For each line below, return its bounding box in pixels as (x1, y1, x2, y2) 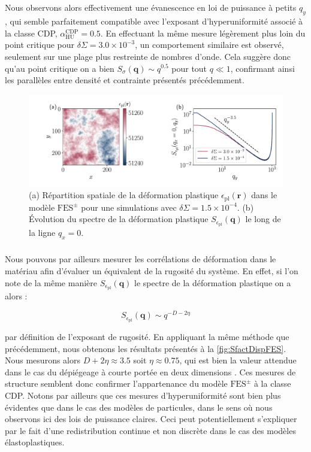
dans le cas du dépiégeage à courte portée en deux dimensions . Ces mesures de (5, 365, 296, 378)
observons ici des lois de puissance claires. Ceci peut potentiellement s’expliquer (5, 412, 297, 425)
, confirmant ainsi (230, 62, 295, 74)
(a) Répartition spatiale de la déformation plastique (29, 189, 219, 201)
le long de (245, 213, 281, 225)
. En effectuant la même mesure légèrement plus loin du (100, 26, 306, 39)
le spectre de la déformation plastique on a (134, 276, 291, 289)
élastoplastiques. (5, 436, 65, 448)
